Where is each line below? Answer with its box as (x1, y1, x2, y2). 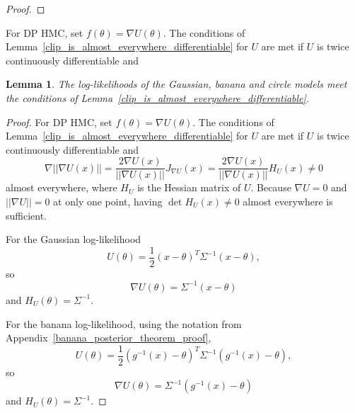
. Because (250, 180, 291, 195)
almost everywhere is (243, 194, 333, 208)
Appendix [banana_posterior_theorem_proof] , (6, 330, 211, 345)
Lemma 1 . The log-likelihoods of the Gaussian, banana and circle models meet (6, 77, 347, 91)
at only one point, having (53, 194, 163, 208)
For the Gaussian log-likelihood (6, 232, 141, 247)
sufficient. (6, 208, 47, 222)
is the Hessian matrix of (137, 180, 241, 195)
